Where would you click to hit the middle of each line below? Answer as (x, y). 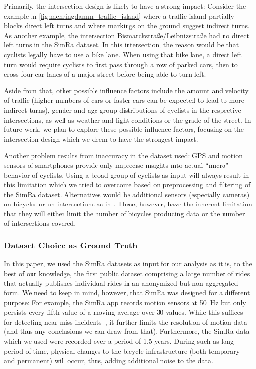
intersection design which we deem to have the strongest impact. (101, 139)
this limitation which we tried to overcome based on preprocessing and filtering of (127, 184)
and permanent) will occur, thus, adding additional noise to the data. (109, 360)
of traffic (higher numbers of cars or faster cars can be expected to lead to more (124, 100)
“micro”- (218, 165)
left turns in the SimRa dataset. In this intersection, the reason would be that (122, 45)
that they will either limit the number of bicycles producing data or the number (125, 213)
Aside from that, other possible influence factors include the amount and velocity (126, 90)
